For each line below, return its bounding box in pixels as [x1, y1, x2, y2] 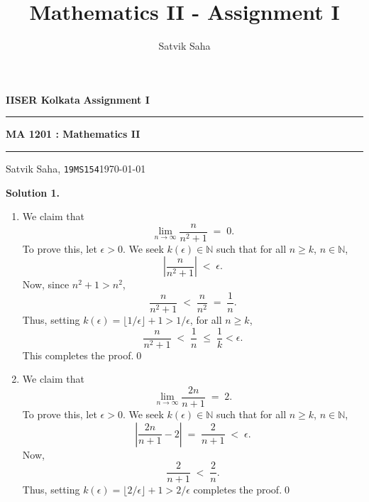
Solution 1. [6, 185, 60, 200]
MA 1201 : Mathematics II [6, 126, 141, 141]
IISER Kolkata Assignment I [6, 92, 150, 107]
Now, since [22, 277, 70, 292]
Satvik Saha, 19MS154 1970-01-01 [6, 160, 146, 175]
